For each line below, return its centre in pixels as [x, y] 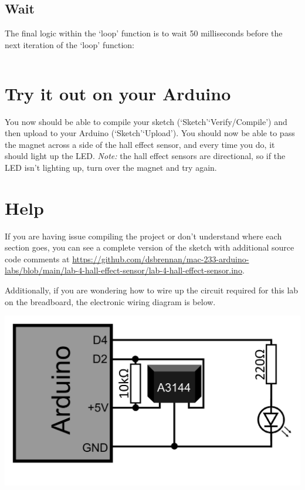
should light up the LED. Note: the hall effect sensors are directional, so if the [145, 156]
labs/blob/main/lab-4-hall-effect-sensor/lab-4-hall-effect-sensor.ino [123, 270]
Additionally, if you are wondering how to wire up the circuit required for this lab [152, 290]
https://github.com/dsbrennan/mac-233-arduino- [161, 258]
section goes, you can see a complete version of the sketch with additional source [150, 247]
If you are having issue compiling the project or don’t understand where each [143, 236]
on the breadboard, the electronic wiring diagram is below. [110, 301]
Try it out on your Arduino [118, 93]
